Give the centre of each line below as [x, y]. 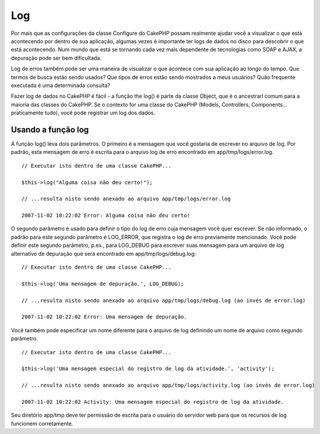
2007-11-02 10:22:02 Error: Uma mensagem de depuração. [104, 317]
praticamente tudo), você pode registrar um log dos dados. [83, 113]
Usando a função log [50, 129]
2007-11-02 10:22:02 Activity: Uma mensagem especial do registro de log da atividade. [153, 402]
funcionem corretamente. [42, 423]
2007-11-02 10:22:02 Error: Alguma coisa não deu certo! [106, 216]
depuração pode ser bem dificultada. [56, 58]
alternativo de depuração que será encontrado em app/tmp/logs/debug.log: [103, 253]
